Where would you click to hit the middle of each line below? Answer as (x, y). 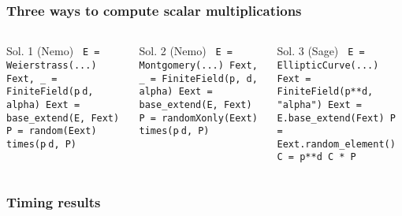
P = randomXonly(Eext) (198, 118)
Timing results (54, 202)
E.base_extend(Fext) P (336, 118)
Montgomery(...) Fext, (198, 65)
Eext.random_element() (336, 144)
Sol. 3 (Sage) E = (321, 51)
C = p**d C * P (316, 157)
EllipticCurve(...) (328, 65)
